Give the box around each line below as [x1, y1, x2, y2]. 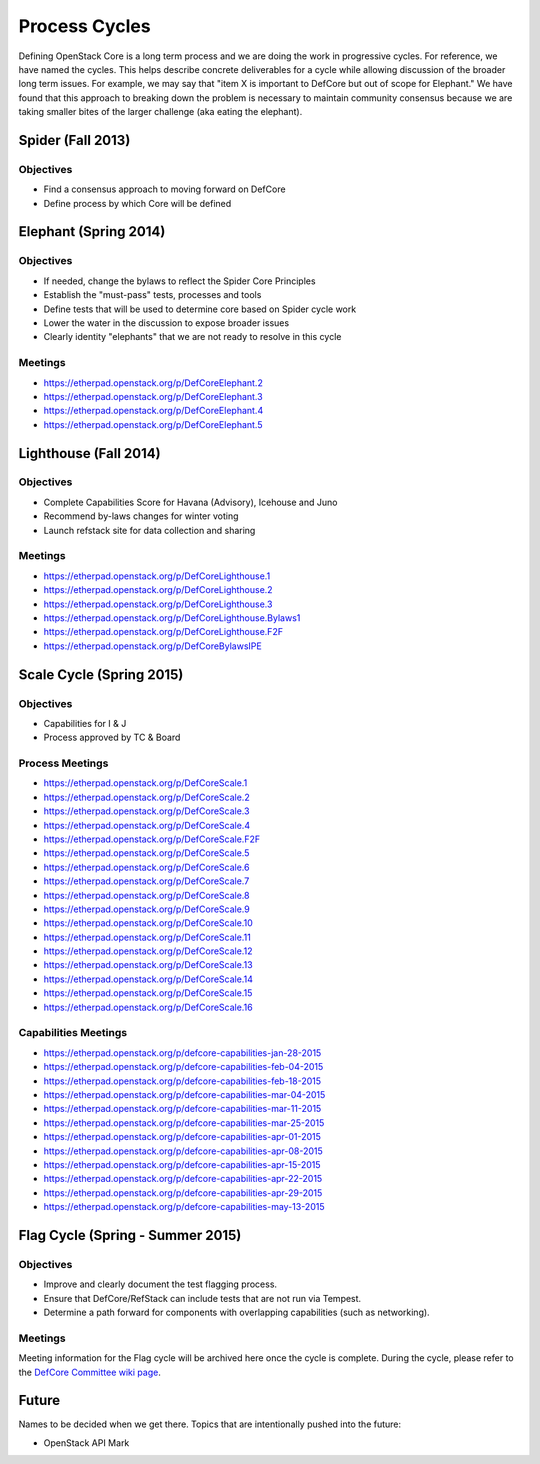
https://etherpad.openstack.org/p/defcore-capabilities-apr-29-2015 [43, 1186, 323, 1199]
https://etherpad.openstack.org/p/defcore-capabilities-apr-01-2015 [43, 1131, 322, 1143]
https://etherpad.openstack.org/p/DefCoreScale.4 [43, 819, 250, 831]
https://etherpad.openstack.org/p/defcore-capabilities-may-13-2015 [43, 1201, 325, 1213]
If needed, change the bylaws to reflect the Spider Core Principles [43, 275, 316, 287]
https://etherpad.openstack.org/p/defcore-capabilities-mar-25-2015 [43, 1116, 325, 1129]
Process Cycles [18, 15, 151, 37]
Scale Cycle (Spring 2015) [18, 666, 184, 683]
